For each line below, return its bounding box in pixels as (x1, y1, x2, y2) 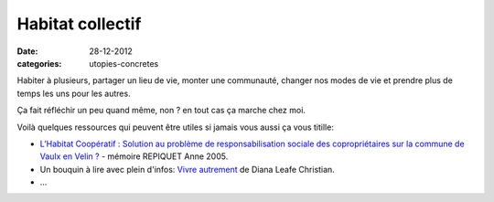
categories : (16, 58, 62, 69)
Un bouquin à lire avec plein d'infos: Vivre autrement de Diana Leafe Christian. (39, 164, 336, 175)
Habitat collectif (16, 14, 142, 34)
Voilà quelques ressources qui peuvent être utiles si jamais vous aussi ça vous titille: (16, 122, 334, 133)
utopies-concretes (89, 58, 159, 69)
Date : (16, 46, 38, 57)
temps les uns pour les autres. (16, 88, 132, 99)
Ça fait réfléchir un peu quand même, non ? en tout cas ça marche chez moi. (16, 105, 306, 116)
